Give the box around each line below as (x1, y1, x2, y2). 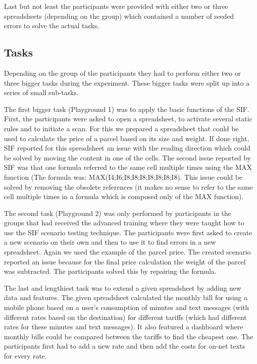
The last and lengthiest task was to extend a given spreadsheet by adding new (4, 282, 242, 293)
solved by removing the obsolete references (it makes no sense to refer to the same (4, 181, 253, 192)
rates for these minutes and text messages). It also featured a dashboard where (4, 321, 243, 332)
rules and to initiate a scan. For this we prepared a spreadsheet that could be (4, 123, 239, 133)
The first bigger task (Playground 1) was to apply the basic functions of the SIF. (4, 104, 250, 114)
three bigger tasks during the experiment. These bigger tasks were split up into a (4, 77, 250, 88)
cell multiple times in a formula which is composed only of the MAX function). (4, 191, 244, 202)
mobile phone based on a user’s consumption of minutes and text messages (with (4, 302, 249, 312)
